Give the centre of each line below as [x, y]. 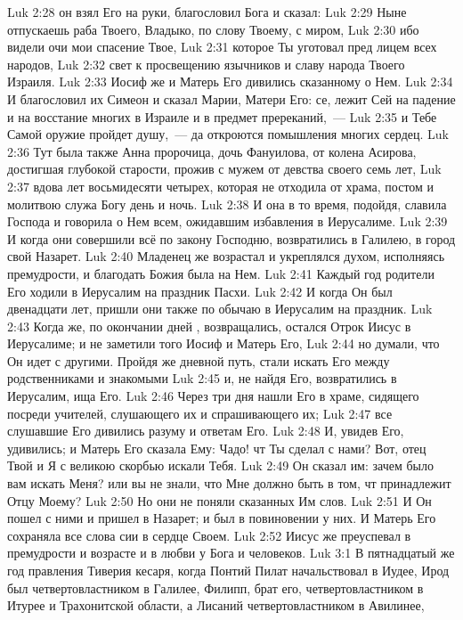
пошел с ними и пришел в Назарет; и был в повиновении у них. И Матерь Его [222, 518]
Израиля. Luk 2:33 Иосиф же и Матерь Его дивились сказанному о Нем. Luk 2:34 [230, 82]
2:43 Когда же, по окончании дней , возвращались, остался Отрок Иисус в [209, 326]
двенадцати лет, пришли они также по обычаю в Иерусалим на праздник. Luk [220, 309]
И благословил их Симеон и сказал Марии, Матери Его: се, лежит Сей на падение [231, 98]
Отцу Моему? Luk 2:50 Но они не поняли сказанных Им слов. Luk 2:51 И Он [219, 500]
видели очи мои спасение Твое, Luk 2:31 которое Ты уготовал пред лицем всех [222, 47]
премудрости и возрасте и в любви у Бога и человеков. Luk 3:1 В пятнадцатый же [231, 553]
